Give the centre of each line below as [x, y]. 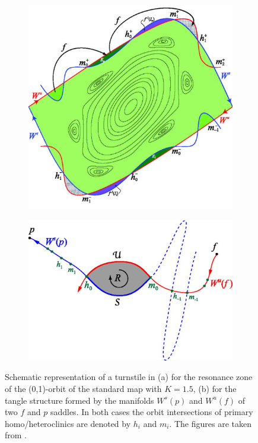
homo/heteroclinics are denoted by [68, 423]
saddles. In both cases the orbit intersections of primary [152, 412]
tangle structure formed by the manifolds [79, 400]
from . [16, 435]
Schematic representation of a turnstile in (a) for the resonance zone [129, 377]
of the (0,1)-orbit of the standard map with [83, 388]
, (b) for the [215, 388]
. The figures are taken [210, 423]
